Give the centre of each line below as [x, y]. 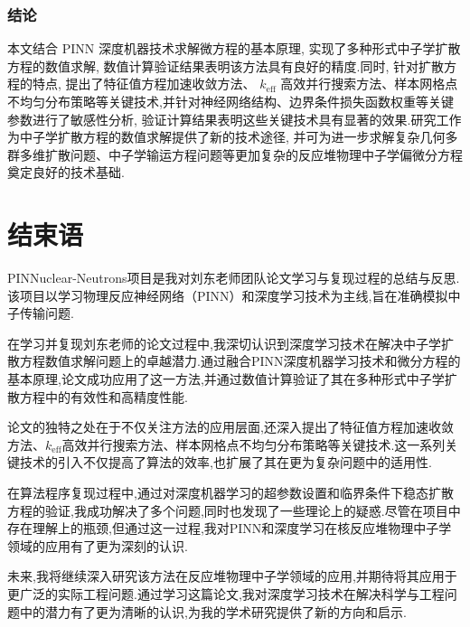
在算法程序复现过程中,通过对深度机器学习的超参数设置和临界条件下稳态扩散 [230, 493]
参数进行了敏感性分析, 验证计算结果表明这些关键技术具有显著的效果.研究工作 [235, 119]
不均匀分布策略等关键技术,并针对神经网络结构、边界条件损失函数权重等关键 [230, 101]
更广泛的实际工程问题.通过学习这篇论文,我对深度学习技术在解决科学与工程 [226, 594]
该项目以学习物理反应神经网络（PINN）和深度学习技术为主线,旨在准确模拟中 [234, 295]
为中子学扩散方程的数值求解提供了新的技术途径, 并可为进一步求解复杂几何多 [233, 137]
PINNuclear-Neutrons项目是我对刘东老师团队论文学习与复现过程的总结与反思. [234, 278]
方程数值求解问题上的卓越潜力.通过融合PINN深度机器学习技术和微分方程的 [240, 361]
